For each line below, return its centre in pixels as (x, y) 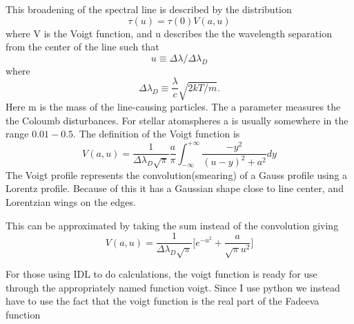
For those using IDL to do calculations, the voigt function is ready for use (161, 274)
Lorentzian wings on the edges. (71, 202)
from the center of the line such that (82, 47)
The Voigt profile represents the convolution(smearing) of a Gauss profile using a (177, 174)
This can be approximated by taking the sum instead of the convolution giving (172, 225)
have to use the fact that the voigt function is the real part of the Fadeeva (163, 301)
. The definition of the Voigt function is (157, 134)
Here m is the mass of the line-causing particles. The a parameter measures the (173, 107)
